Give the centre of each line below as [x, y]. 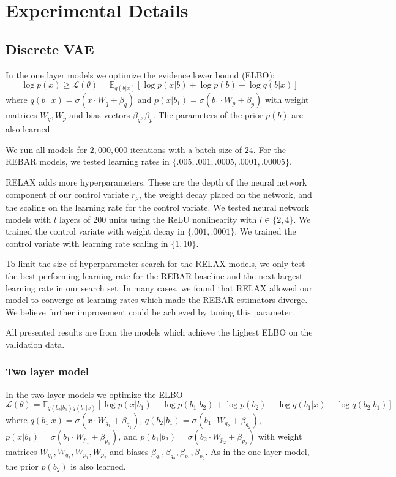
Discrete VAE [50, 49]
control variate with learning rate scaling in [87, 243]
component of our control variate [67, 194]
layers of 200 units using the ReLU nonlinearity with [158, 219]
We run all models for [47, 149]
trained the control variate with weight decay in [95, 231]
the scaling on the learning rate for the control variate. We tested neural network [157, 207]
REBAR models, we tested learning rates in [88, 161]
